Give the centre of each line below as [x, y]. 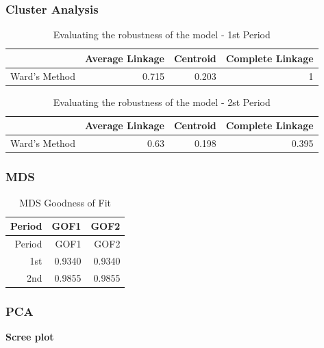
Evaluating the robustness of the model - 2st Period [162, 102]
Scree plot [30, 336]
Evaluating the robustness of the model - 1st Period [162, 35]
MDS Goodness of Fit [65, 202]
